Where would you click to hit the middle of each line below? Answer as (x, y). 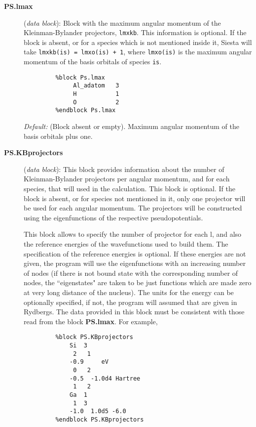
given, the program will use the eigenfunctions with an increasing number (135, 263)
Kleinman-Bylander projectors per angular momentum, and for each (127, 179)
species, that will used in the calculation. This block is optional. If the (129, 188)
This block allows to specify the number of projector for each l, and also (133, 234)
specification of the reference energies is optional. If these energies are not (135, 253)
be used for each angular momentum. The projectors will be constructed (133, 208)
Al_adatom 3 (96, 86)
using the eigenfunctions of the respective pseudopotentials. (113, 217)
